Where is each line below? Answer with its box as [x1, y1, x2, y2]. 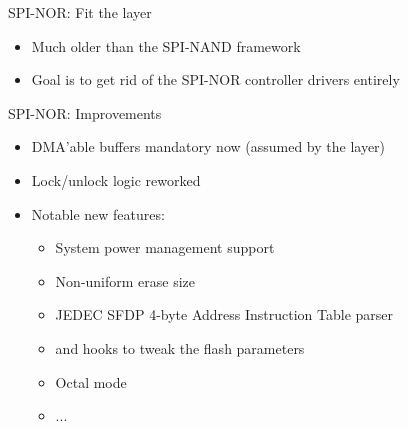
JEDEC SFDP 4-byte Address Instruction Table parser [55, 304, 394, 325]
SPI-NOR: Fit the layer [8, 2, 152, 22]
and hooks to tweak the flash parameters [55, 337, 305, 358]
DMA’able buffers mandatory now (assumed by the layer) [31, 136, 386, 157]
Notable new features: [31, 203, 165, 224]
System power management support [55, 237, 275, 258]
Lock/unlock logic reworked [31, 169, 201, 190]
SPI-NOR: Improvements [8, 102, 162, 123]
